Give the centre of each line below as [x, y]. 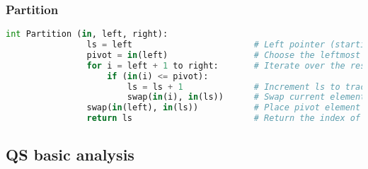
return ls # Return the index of [224, 118]
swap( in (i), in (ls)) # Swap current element [246, 97]
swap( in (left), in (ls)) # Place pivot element [224, 108]
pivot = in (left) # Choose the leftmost [224, 55]
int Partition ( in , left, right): [87, 34]
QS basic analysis [70, 155]
